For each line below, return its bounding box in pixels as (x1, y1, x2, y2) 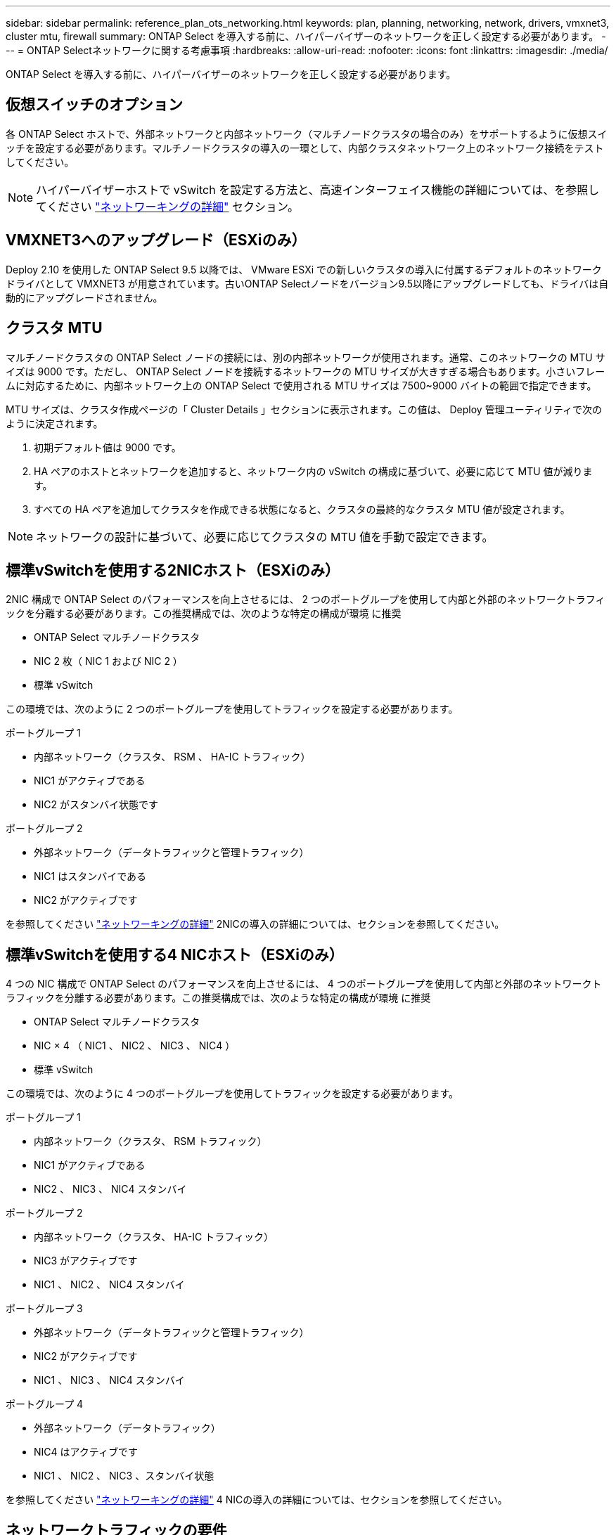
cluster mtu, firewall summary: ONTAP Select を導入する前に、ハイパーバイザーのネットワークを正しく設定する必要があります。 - (6, 30, 606, 42)
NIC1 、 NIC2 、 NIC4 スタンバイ (34, 1278, 185, 1291)
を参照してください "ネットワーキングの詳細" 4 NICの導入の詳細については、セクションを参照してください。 (6, 1494, 508, 1506)
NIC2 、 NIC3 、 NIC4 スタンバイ (34, 1183, 187, 1196)
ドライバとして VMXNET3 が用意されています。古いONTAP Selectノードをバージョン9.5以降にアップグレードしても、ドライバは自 (6, 277, 609, 290)
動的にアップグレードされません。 (6, 291, 163, 304)
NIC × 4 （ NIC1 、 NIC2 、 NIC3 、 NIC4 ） (34, 1039, 236, 1052)
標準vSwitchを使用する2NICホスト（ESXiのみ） (6, 561, 340, 579)
